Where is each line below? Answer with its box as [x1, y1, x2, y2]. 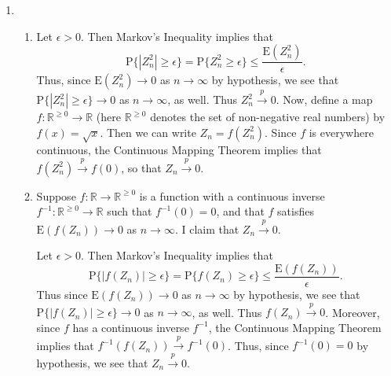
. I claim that [174, 220, 239, 237]
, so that [121, 159, 162, 175]
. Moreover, [325, 304, 380, 320]
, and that [216, 203, 265, 219]
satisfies [277, 203, 314, 219]
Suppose [36, 187, 76, 204]
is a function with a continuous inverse [139, 187, 325, 204]
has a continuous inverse [72, 319, 189, 335]
